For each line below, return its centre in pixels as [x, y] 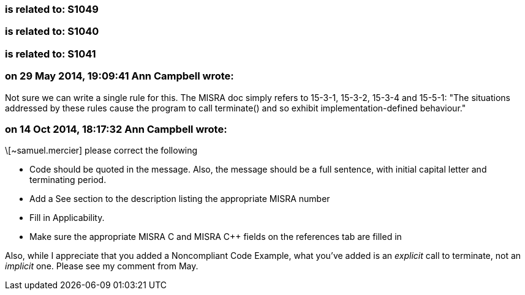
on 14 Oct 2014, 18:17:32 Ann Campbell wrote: [116, 129]
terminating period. [68, 180]
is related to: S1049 [52, 9]
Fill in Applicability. [67, 218]
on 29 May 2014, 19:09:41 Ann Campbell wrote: [119, 76]
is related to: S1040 [52, 32]
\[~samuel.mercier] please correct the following [101, 151]
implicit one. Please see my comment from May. [102, 266]
